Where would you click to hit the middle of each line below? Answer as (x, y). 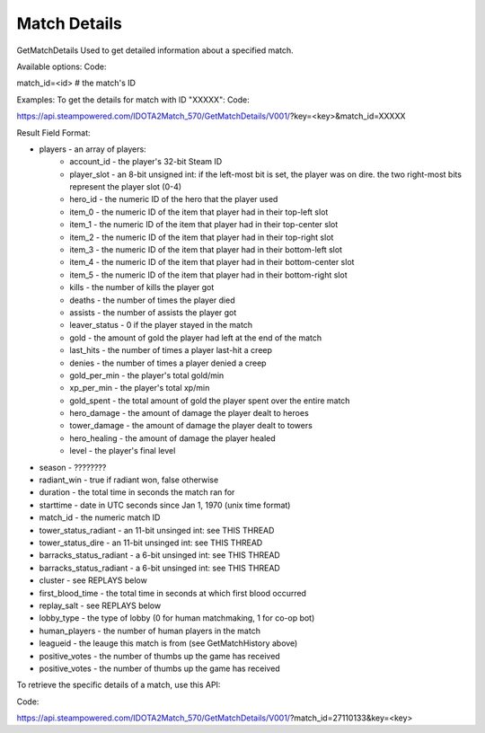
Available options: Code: (62, 66)
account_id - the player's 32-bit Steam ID (146, 162)
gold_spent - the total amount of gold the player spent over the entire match (210, 401)
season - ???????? (73, 467)
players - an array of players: (93, 149)
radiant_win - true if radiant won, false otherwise (129, 480)
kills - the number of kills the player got (142, 287)
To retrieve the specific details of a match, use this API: (119, 685)
